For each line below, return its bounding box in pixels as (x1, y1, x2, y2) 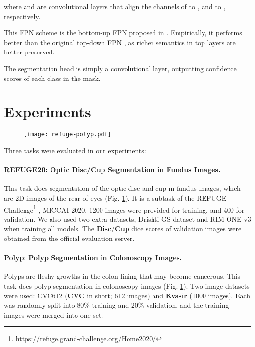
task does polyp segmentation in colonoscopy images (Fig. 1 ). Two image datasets (4, 280, 250, 291)
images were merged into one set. (4, 309, 103, 320)
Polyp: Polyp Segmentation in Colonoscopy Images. (4, 252, 182, 263)
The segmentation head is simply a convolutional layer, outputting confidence (4, 63, 237, 73)
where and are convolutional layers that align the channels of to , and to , (4, 1, 226, 11)
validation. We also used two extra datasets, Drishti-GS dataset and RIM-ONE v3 (4, 214, 251, 224)
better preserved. (4, 47, 55, 57)
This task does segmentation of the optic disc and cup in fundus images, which (4, 183, 241, 193)
